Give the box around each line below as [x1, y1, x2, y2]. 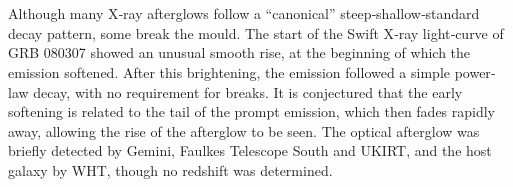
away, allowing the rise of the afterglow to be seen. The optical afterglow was [8, 120, 480, 141]
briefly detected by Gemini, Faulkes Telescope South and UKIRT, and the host [8, 140, 492, 161]
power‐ [454, 61, 496, 82]
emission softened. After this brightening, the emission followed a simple [8, 61, 450, 82]
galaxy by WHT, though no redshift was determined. [8, 159, 333, 180]
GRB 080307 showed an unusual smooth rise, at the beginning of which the [8, 42, 471, 63]
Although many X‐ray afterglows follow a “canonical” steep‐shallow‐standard [8, 3, 480, 24]
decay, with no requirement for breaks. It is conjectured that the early [33, 81, 463, 102]
